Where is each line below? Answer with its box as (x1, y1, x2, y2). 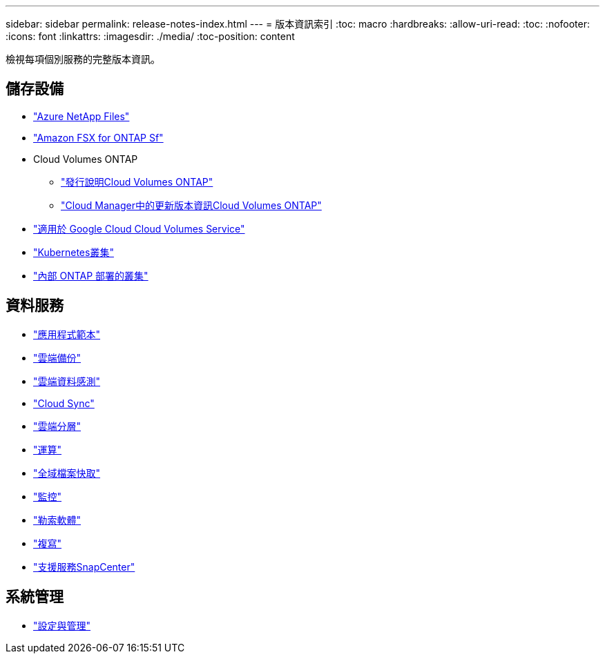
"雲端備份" (33, 351, 81, 364)
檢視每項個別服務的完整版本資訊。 (6, 53, 160, 65)
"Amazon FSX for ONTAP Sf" (33, 131, 164, 144)
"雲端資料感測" (33, 375, 101, 387)
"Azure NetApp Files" (33, 110, 130, 122)
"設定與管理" (33, 619, 91, 631)
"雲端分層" (33, 420, 81, 432)
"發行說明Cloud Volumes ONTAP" (61, 175, 213, 188)
